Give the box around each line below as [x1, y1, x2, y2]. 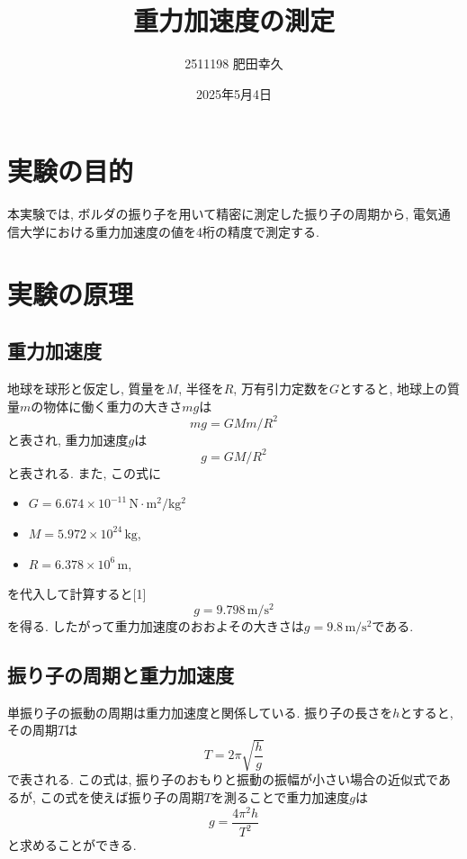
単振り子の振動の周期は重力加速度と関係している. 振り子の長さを [7, 702, 393, 721]
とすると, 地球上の [338, 379, 448, 398]
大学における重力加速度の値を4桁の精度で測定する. [19, 222, 319, 240]
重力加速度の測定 [132, 2, 335, 39]
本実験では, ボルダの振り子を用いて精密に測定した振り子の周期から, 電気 [7, 204, 438, 223]
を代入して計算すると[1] [7, 584, 147, 603]
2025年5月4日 [196, 84, 272, 103]
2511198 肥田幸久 [184, 54, 283, 73]
